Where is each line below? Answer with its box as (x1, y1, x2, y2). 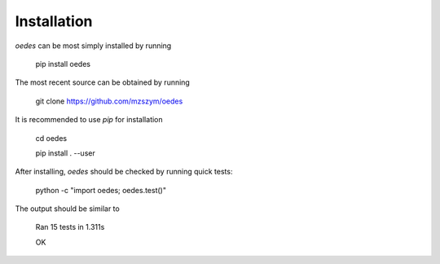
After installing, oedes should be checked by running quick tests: (15, 167, 233, 177)
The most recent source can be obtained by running (15, 77, 191, 87)
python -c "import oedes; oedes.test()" (35, 185, 167, 195)
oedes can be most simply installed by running (15, 41, 172, 51)
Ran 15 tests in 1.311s (35, 222, 105, 232)
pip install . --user (35, 147, 95, 158)
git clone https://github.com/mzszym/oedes (35, 96, 183, 106)
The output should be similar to (15, 204, 120, 213)
